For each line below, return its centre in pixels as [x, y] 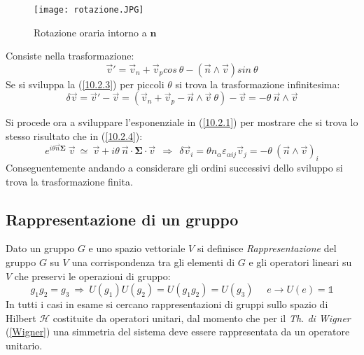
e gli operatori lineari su [300, 262]
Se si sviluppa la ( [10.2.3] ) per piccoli [85, 84]
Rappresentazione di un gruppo [122, 219]
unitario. [24, 346]
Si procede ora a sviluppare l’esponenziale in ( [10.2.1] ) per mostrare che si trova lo [182, 122]
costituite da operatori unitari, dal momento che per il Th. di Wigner [202, 318]
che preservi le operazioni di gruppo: [92, 276]
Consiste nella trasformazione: [70, 56]
